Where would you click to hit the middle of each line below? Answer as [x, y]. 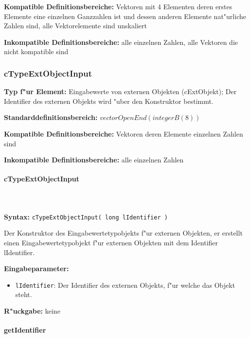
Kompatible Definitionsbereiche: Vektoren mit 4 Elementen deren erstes [118, 6]
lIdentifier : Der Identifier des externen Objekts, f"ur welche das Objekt [125, 285]
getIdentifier [25, 330]
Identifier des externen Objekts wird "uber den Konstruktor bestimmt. [109, 101]
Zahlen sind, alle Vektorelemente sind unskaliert [75, 26]
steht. [24, 294]
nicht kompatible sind [36, 51]
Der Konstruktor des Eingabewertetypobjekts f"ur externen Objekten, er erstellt [123, 233]
